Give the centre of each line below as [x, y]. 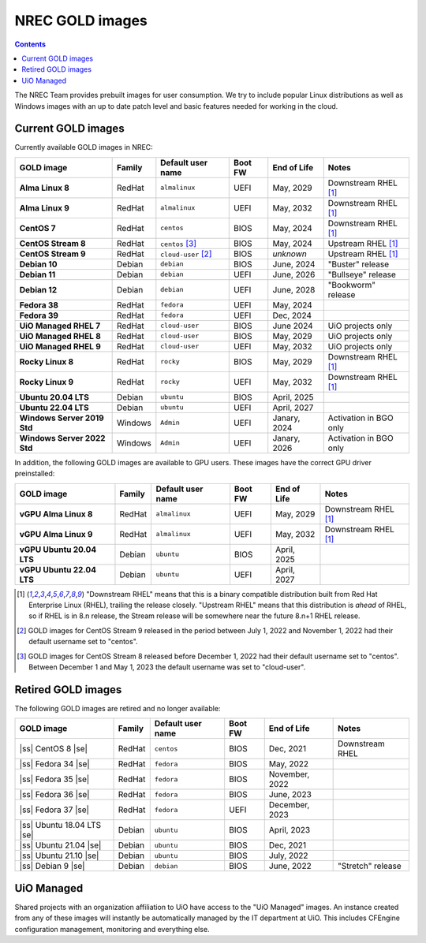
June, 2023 [290, 795]
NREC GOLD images [81, 20]
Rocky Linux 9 [47, 382]
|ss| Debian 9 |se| [52, 866]
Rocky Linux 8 [47, 361]
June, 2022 [290, 866]
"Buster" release [359, 264]
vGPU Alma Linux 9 [56, 534]
